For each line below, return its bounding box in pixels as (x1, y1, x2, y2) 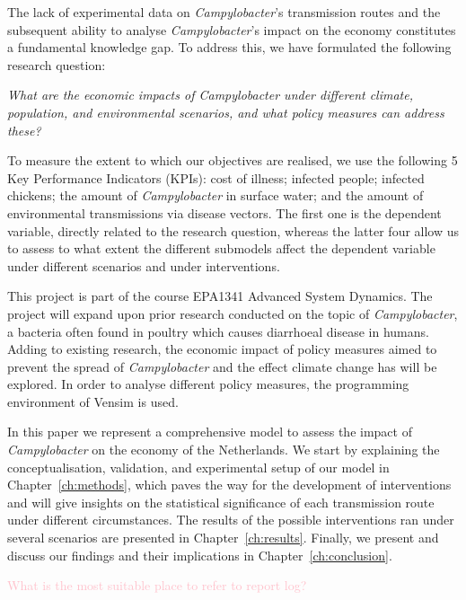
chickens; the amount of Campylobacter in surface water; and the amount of (7, 186, 424, 205)
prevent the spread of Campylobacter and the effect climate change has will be (7, 357, 437, 375)
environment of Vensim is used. (7, 392, 179, 410)
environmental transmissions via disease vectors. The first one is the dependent (7, 203, 442, 222)
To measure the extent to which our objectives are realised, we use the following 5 (7, 151, 458, 170)
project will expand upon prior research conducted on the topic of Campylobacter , (7, 304, 458, 322)
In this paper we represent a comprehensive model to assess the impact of (7, 422, 412, 441)
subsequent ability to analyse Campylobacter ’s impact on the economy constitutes (7, 20, 456, 39)
